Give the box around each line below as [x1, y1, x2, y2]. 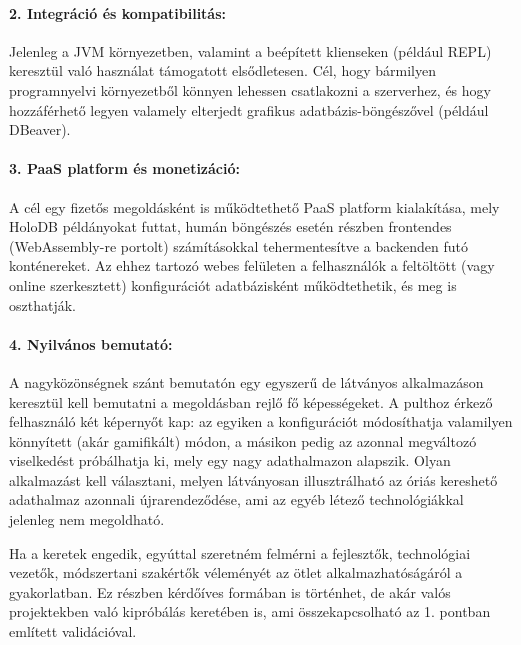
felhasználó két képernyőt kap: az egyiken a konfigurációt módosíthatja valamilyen [9, 411, 513, 432]
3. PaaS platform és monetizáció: [9, 158, 240, 179]
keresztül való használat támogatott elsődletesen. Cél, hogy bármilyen [9, 60, 436, 81]
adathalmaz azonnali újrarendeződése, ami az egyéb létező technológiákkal [9, 489, 464, 510]
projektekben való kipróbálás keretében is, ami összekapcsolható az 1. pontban [9, 601, 491, 622]
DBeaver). [9, 119, 71, 140]
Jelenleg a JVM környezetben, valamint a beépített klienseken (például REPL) [9, 40, 492, 61]
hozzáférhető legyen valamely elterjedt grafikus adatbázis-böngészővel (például [9, 99, 489, 120]
